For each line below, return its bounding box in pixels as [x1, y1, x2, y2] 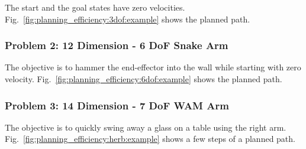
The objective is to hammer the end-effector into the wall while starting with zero [5, 61, 301, 73]
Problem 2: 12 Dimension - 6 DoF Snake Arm [5, 38, 228, 53]
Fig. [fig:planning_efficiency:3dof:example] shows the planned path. [5, 12, 250, 25]
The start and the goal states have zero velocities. [5, 1, 185, 13]
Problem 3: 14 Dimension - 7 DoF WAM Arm [5, 98, 229, 112]
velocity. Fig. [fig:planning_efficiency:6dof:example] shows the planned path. [5, 73, 282, 85]
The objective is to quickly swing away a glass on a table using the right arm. [5, 121, 286, 133]
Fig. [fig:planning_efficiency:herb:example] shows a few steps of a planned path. [5, 132, 295, 145]
